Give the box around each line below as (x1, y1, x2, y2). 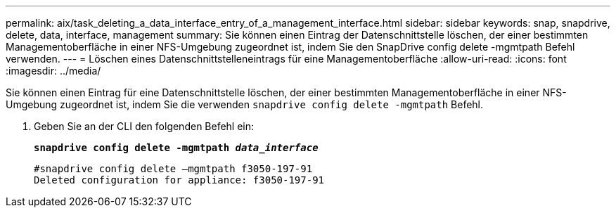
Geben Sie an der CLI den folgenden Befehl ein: (34, 120, 255, 132)
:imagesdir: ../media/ (6, 65, 101, 77)
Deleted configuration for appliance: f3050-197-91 (34, 174, 325, 186)
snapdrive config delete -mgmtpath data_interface (34, 142, 319, 153)
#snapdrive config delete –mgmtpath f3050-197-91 (34, 163, 313, 174)
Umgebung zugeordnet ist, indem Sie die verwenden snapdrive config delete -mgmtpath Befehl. (6, 98, 484, 110)
